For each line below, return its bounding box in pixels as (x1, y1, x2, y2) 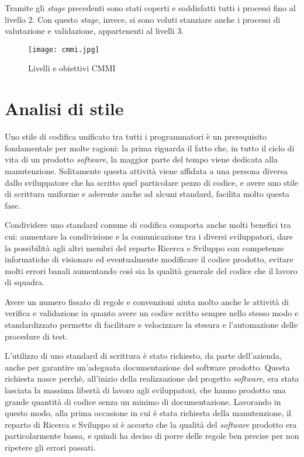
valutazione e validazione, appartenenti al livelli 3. (5, 25, 184, 37)
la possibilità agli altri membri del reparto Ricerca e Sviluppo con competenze (5, 241, 284, 254)
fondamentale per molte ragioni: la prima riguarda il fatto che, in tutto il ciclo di (5, 141, 295, 154)
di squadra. (5, 276, 45, 288)
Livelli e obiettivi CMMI (28, 62, 116, 74)
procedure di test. (5, 330, 68, 342)
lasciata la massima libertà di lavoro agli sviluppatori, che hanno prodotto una (5, 384, 286, 396)
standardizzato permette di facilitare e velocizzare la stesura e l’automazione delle (5, 318, 298, 331)
